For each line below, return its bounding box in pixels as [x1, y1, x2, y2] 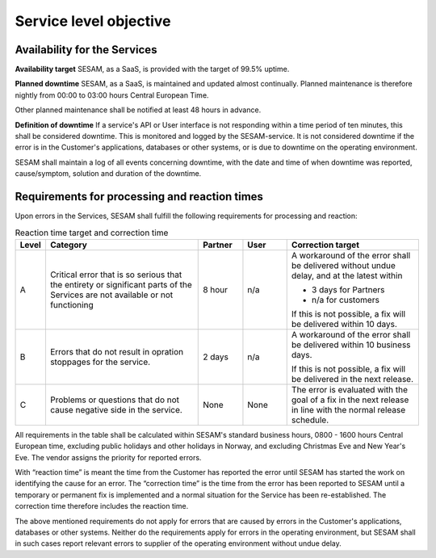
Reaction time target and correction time [15, 227, 169, 238]
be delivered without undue [291, 259, 396, 271]
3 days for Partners [311, 283, 385, 295]
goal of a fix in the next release [291, 394, 409, 405]
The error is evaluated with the [291, 384, 408, 395]
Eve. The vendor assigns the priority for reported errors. [15, 452, 202, 462]
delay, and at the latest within [291, 270, 403, 281]
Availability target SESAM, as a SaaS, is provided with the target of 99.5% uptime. [15, 65, 290, 74]
